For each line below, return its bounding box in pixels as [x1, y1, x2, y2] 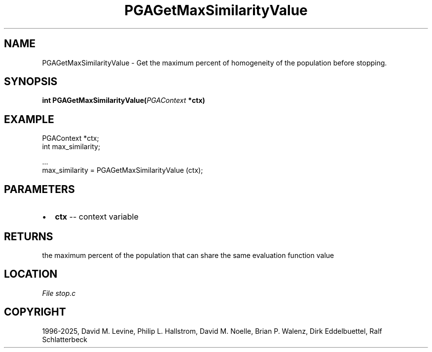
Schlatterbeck [42, 335, 87, 344]
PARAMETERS [4, 183, 75, 195]
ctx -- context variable [55, 212, 139, 222]
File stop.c [42, 288, 76, 297]
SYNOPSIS [4, 75, 58, 88]
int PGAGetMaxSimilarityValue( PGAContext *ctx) [42, 96, 205, 105]
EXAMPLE [4, 113, 54, 126]
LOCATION [4, 268, 58, 281]
